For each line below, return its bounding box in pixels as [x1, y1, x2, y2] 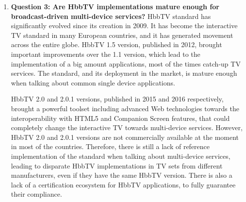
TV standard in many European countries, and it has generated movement [11, 30, 233, 40]
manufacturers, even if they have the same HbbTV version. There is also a [11, 170, 232, 180]
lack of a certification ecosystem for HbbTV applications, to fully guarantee [11, 179, 236, 189]
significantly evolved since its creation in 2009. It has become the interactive [11, 20, 238, 31]
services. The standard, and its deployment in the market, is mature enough [11, 68, 237, 78]
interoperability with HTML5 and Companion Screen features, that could [11, 113, 230, 123]
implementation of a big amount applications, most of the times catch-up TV [11, 58, 241, 68]
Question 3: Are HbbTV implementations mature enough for [11, 1, 219, 11]
